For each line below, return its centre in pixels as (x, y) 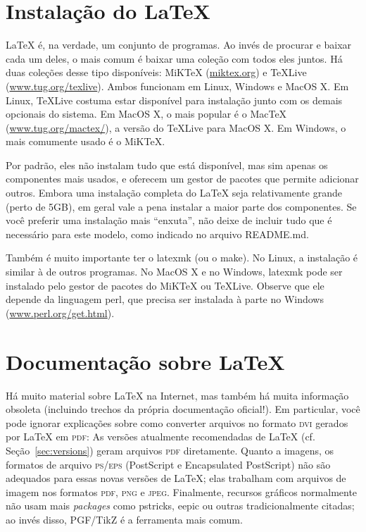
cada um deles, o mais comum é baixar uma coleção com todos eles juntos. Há (174, 58)
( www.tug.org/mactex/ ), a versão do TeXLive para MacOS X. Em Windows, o (176, 127)
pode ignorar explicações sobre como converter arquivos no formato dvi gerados (177, 422)
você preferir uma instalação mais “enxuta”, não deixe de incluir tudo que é (169, 220)
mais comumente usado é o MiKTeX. (86, 141)
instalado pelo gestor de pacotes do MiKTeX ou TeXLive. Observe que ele (165, 285)
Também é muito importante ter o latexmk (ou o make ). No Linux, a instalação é (182, 258)
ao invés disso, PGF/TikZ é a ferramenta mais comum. (124, 519)
